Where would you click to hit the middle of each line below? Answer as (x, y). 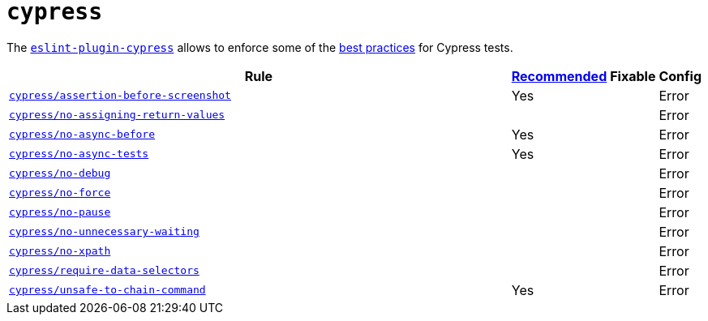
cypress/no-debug (60, 173)
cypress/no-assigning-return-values (117, 115)
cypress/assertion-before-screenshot (120, 96)
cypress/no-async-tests (79, 154)
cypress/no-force (60, 193)
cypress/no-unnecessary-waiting (104, 232)
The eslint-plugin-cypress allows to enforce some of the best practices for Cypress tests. (260, 47)
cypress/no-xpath (60, 251)
